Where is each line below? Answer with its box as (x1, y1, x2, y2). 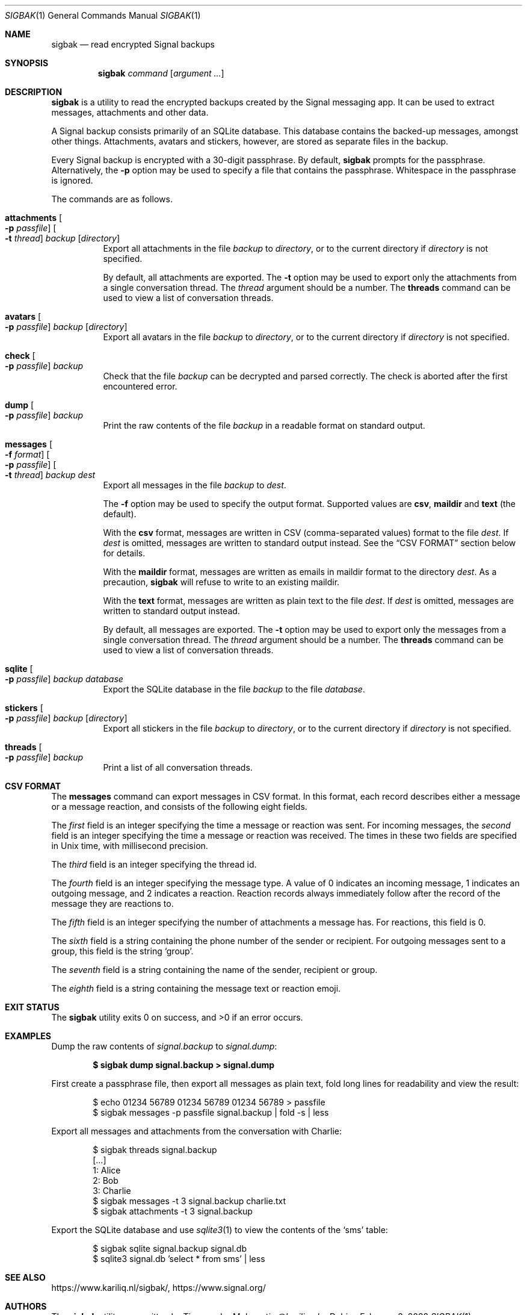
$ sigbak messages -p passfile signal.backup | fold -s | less (93, 1107, 329, 1118)
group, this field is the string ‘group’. (51, 946, 194, 956)
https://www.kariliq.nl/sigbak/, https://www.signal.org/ (51, 1282, 266, 1293)
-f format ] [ (5, 449, 50, 459)
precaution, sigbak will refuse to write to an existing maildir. (103, 577, 340, 587)
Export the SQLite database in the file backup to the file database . (103, 684, 365, 694)
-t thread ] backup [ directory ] (5, 233, 120, 243)
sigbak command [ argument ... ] (97, 68, 224, 78)
